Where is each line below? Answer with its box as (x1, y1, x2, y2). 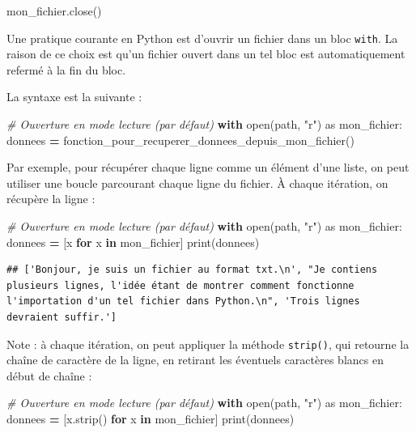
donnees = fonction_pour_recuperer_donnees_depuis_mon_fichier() (6, 131, 354, 148)
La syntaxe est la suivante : (6, 88, 142, 105)
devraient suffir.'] (6, 311, 117, 323)
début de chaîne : (6, 367, 92, 384)
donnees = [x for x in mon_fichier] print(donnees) (6, 233, 260, 250)
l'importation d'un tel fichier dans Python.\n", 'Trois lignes (6, 295, 360, 308)
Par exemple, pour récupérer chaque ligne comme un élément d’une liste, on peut (6, 159, 410, 176)
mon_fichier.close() (6, 2, 102, 19)
